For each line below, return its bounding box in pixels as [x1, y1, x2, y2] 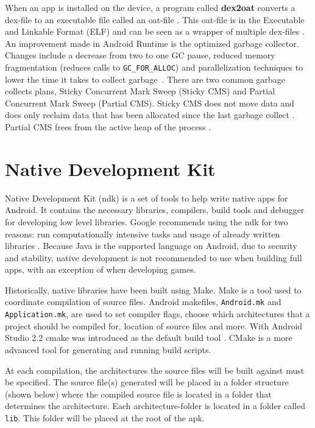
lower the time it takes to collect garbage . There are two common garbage [5, 72, 285, 85]
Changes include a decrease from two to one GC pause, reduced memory [5, 49, 275, 61]
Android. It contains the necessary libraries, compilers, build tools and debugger [5, 203, 305, 216]
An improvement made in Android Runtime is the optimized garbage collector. [5, 37, 299, 49]
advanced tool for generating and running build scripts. [5, 343, 211, 356]
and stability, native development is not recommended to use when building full [5, 251, 302, 264]
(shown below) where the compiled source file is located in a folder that [5, 387, 272, 400]
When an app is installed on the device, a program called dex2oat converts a [5, 1, 296, 13]
